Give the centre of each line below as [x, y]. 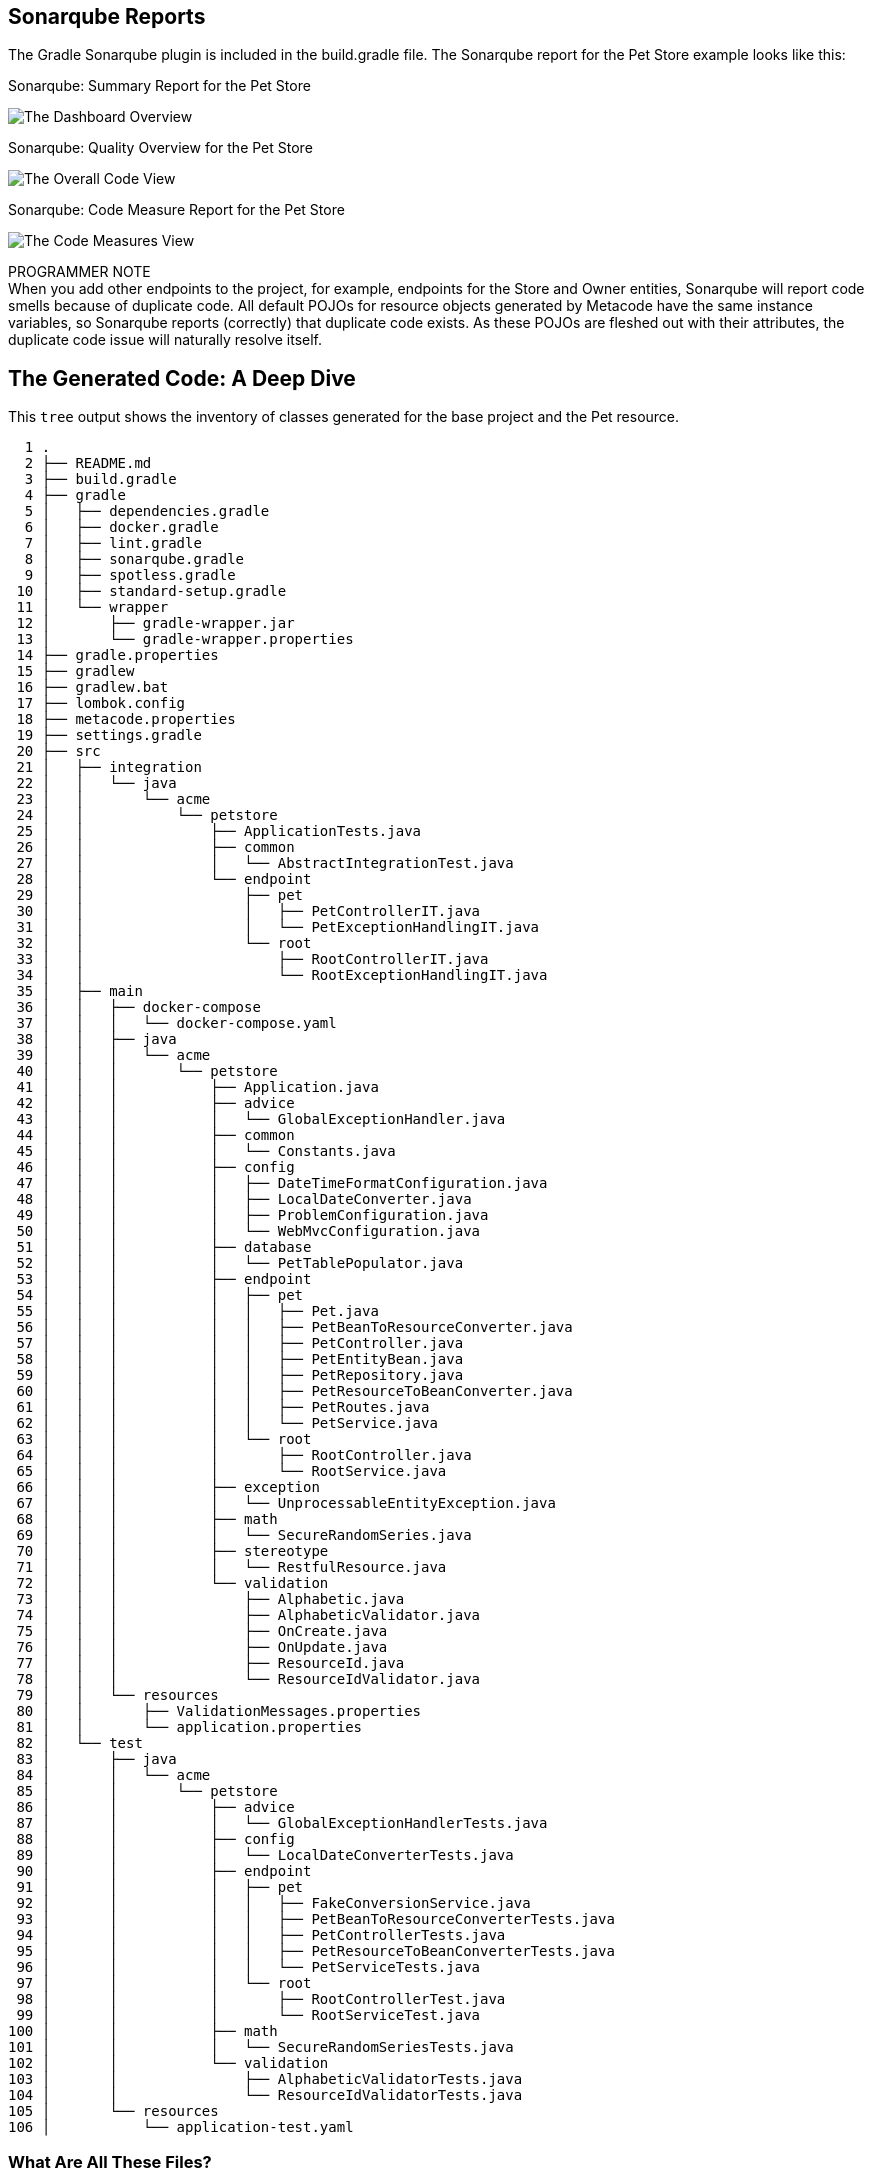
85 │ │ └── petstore [147, 1791]
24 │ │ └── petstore [147, 815]
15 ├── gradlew [75, 671]
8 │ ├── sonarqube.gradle [134, 559]
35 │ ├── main [79, 991]
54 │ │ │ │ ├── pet [160, 1295]
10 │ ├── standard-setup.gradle [151, 591]
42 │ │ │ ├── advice [155, 1103]
